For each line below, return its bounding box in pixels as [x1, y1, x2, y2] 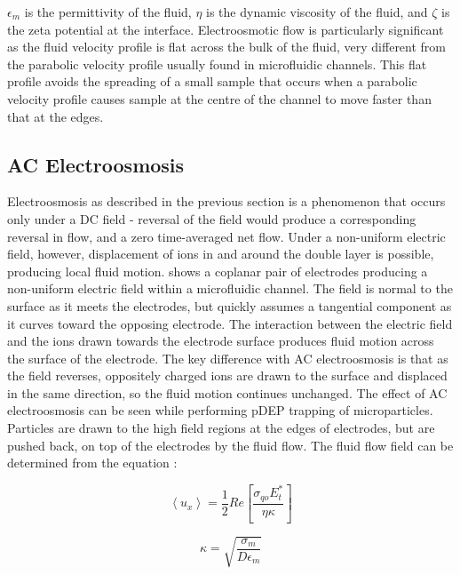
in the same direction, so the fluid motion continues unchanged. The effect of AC [7, 383, 448, 402]
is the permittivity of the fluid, [24, 3, 192, 20]
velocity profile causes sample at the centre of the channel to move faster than [7, 89, 432, 108]
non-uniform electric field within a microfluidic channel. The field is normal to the [7, 279, 453, 298]
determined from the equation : [7, 453, 178, 472]
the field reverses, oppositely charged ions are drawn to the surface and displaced [7, 366, 448, 385]
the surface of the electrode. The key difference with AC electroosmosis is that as [7, 348, 448, 367]
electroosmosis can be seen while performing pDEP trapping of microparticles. [7, 401, 433, 419]
